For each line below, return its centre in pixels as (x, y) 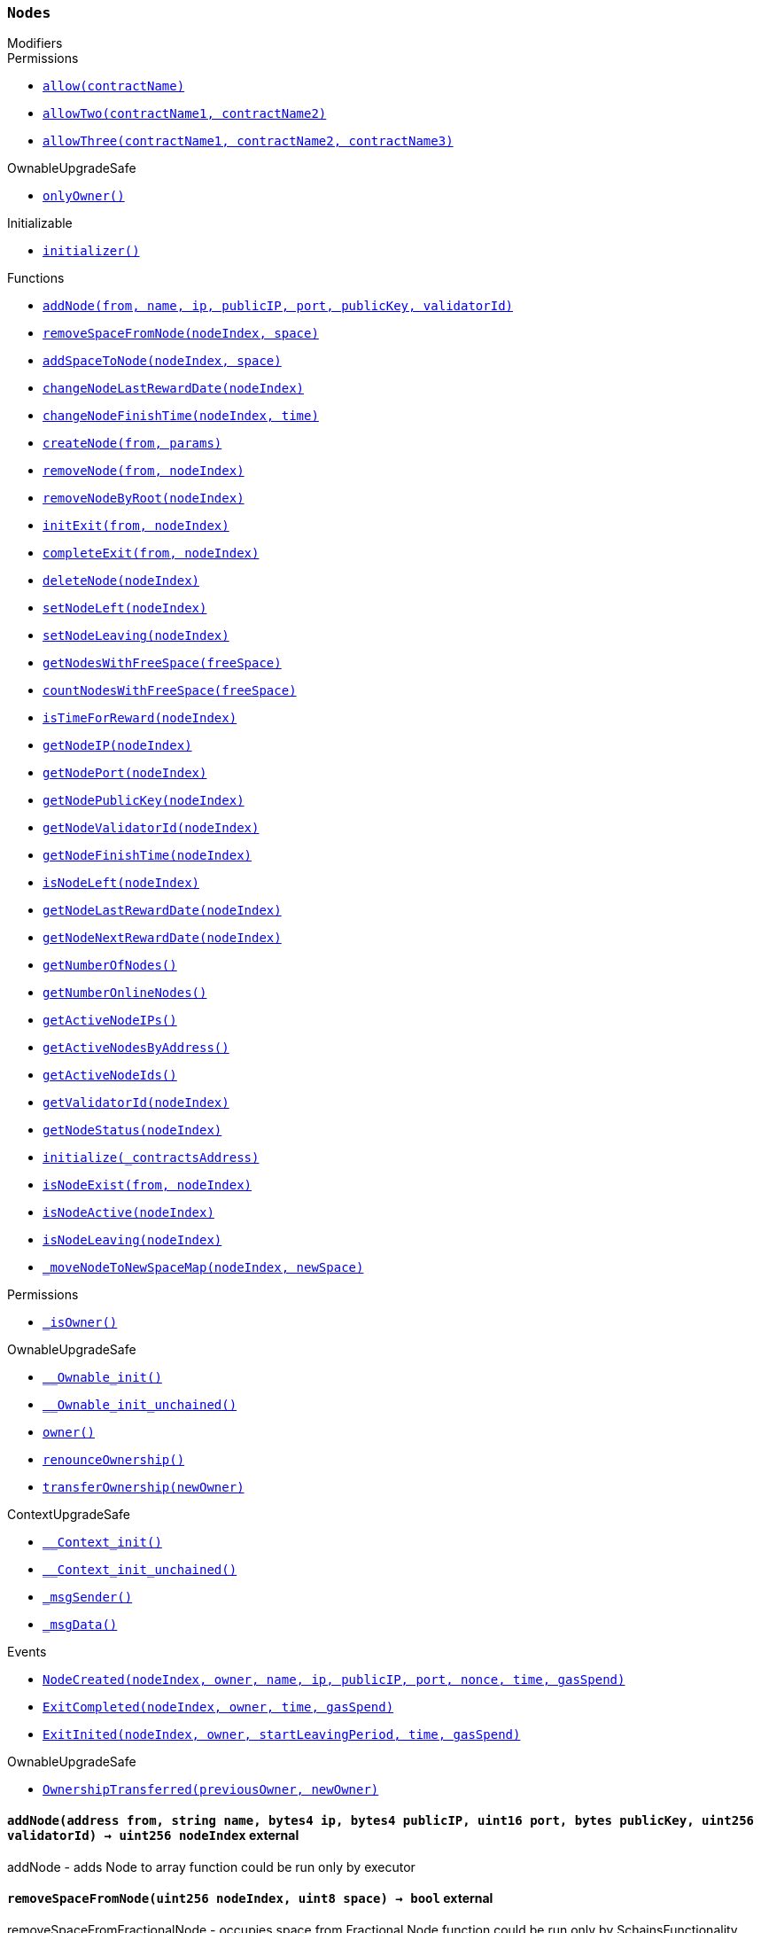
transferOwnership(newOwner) (144, 1488)
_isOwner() (80, 1323)
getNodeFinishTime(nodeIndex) (148, 856)
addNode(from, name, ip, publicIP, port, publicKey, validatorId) (278, 306)
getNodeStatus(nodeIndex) (132, 1130)
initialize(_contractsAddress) (151, 1158)
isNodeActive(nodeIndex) (128, 1213)
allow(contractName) (114, 86)
